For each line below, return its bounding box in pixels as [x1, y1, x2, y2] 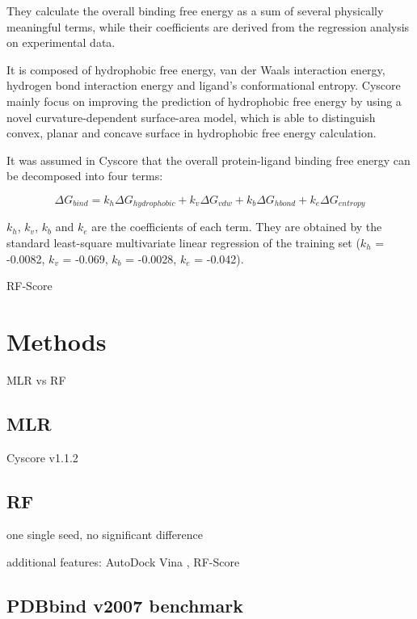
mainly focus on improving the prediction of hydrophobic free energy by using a [6, 92, 402, 109]
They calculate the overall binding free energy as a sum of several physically [6, 2, 384, 19]
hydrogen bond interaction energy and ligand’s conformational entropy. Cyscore [6, 77, 401, 94]
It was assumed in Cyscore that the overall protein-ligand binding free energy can [6, 151, 411, 168]
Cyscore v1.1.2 [6, 448, 78, 465]
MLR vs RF [6, 371, 66, 388]
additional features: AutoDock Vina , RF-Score [6, 554, 240, 571]
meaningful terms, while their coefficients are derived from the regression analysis [6, 18, 410, 35]
